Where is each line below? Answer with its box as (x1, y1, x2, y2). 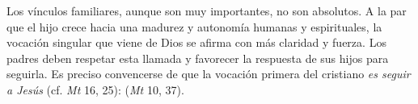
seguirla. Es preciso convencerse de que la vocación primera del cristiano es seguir (6, 65, 411, 82)
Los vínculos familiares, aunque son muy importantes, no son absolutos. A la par (6, 2, 407, 19)
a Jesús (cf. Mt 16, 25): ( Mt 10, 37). (6, 81, 184, 98)
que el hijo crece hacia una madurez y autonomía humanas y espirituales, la (6, 18, 382, 35)
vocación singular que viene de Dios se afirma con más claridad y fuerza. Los (6, 34, 386, 51)
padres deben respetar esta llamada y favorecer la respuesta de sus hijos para (6, 49, 389, 66)
